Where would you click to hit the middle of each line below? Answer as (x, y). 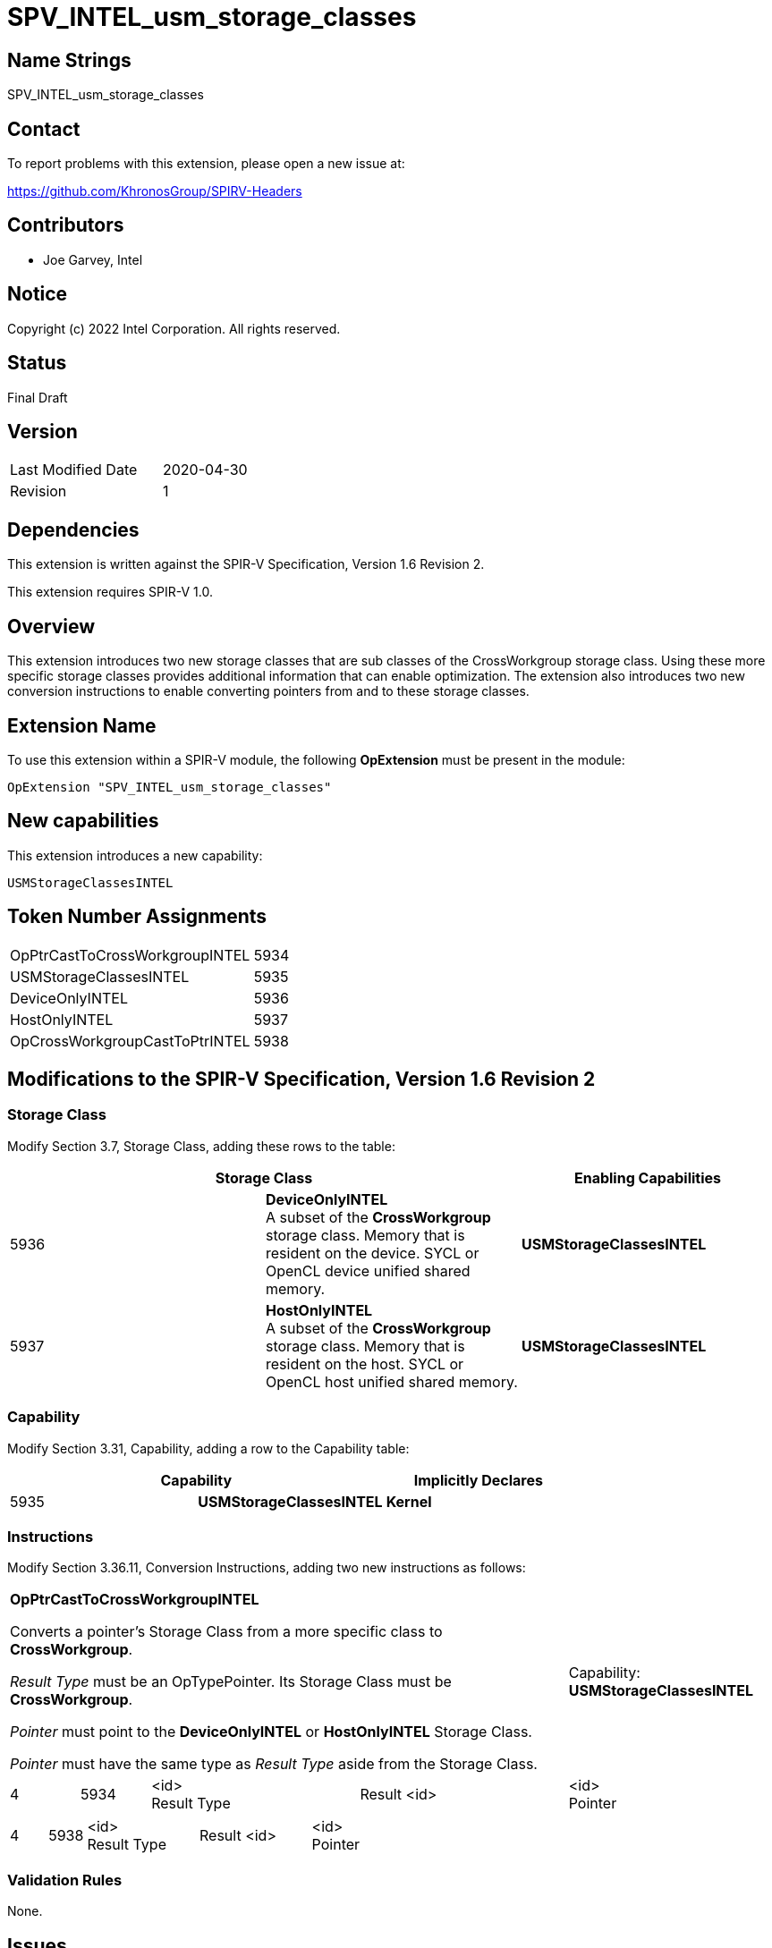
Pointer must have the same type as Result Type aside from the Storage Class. (274, 1764)
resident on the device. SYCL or (372, 1253)
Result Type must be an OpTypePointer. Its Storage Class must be (231, 1682)
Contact (44, 129)
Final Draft (38, 397)
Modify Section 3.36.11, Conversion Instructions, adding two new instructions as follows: (267, 1568)
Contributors (66, 225)
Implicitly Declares (478, 1480)
